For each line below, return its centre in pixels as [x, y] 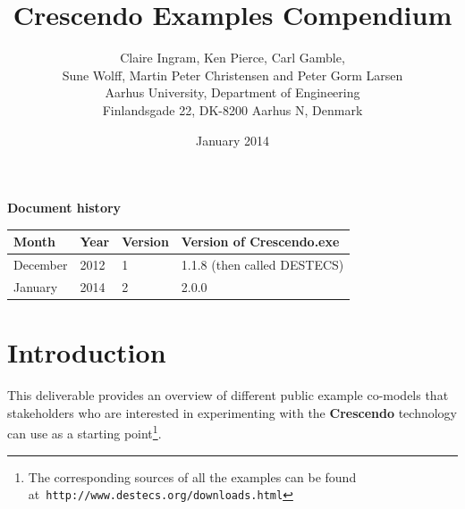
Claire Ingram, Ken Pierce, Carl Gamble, [232, 58]
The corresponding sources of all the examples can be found [192, 476]
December [41, 265]
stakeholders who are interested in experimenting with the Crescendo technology [232, 412]
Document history [64, 208]
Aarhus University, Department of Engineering [232, 92]
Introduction [87, 352]
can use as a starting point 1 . [85, 432]
